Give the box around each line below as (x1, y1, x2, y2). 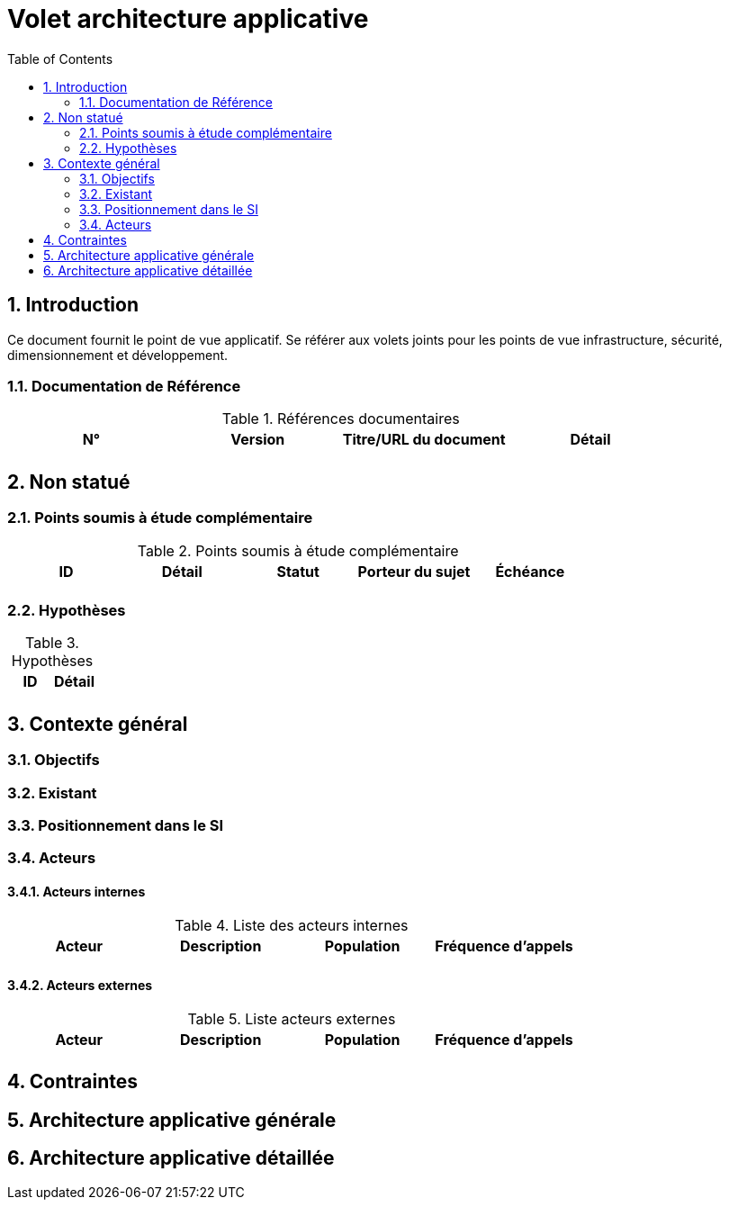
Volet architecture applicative (7, 4, 369, 34)
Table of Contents (7, 50, 113, 67)
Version (230, 430, 285, 449)
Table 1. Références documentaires (221, 410, 460, 428)
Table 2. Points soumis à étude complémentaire (137, 541, 459, 560)
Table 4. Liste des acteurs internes (175, 915, 409, 934)
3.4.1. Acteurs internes (7, 883, 146, 899)
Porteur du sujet (357, 562, 471, 581)
